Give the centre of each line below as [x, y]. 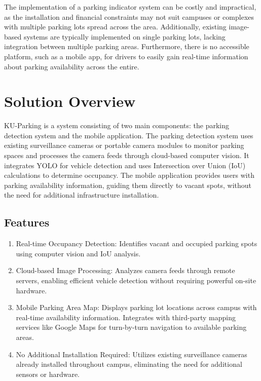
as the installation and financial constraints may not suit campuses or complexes [129, 16]
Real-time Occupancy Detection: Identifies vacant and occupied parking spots [137, 243]
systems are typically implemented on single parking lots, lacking [124, 36]
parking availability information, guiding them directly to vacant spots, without [128, 185]
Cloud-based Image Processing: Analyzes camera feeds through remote [125, 270]
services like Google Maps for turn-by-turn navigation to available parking [131, 327]
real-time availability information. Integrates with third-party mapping [126, 317]
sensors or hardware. [48, 374]
